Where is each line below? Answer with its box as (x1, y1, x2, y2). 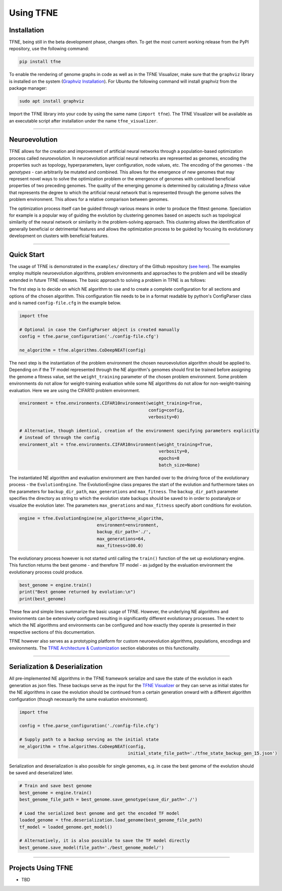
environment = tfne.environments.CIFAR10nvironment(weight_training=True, (19, 400, 203, 406)
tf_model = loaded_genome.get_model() (19, 824, 113, 830)
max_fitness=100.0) (96, 543, 144, 548)
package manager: (9, 85, 47, 91)
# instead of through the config (19, 435, 100, 441)
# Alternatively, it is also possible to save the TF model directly (19, 838, 190, 843)
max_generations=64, (96, 536, 146, 542)
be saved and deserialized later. (9, 770, 73, 776)
